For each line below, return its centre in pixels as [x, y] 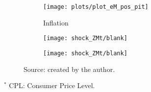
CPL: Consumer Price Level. [52, 85]
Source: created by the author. [69, 69]
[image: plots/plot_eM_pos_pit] [96, 7]
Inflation [56, 22]
